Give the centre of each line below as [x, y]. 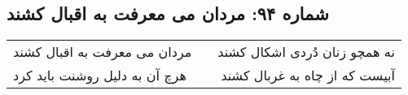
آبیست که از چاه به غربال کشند [308, 76]
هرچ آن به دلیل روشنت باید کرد [100, 76]
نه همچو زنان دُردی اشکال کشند [306, 52]
